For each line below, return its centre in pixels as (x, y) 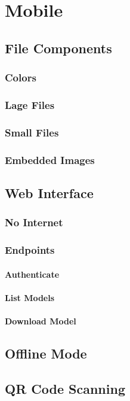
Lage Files (30, 104)
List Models (30, 297)
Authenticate (32, 274)
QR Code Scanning (65, 388)
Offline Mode (46, 353)
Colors (21, 78)
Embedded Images (50, 160)
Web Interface (49, 192)
